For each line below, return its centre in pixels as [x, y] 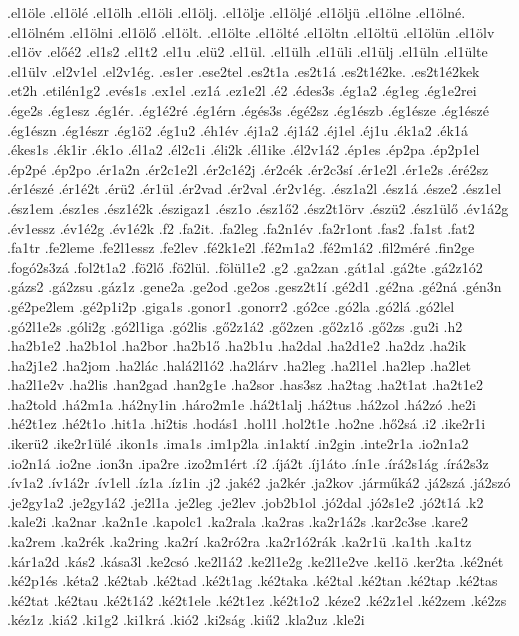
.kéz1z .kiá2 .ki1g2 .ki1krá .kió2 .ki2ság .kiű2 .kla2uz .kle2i [186, 619]
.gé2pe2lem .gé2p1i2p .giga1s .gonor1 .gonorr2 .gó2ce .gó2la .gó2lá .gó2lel [231, 305]
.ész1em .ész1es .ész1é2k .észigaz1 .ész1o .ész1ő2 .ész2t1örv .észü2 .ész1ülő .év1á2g [258, 207]
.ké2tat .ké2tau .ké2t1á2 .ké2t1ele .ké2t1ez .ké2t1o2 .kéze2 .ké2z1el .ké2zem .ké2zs [257, 599]
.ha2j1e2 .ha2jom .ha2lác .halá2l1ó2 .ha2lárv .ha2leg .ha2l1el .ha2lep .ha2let [239, 364]
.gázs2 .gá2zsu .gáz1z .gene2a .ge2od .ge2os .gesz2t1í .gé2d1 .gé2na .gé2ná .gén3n [254, 286]
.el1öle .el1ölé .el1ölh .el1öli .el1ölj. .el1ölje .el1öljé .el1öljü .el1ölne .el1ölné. [236, 12]
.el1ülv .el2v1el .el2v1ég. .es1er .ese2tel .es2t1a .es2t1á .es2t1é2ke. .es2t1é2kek [243, 70]
